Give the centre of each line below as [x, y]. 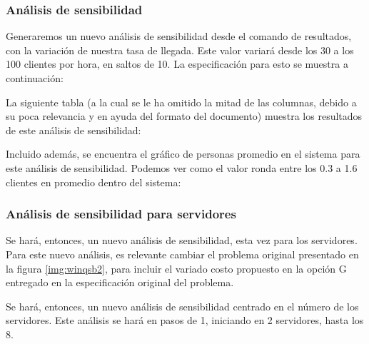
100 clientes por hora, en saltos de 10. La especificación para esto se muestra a [177, 64]
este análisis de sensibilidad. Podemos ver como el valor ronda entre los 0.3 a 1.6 [182, 167]
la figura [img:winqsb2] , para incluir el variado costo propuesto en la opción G [176, 268]
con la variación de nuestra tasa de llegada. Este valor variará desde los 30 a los [180, 50]
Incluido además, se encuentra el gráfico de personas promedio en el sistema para [183, 154]
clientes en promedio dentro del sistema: [93, 182]
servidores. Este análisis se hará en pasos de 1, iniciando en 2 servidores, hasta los [185, 320]
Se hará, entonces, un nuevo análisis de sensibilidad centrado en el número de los [182, 306]
